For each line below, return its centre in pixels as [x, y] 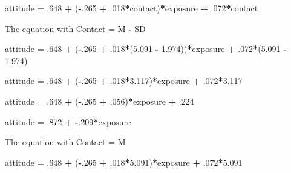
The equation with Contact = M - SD [75, 28]
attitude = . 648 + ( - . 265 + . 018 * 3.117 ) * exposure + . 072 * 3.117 [124, 81]
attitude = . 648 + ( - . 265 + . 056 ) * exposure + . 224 [100, 101]
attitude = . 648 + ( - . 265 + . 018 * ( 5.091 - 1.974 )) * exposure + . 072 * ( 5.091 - [146, 49]
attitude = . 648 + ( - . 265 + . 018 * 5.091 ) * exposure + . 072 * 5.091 [124, 162]
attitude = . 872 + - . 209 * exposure [68, 121]
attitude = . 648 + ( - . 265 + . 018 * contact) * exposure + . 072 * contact [132, 8]
